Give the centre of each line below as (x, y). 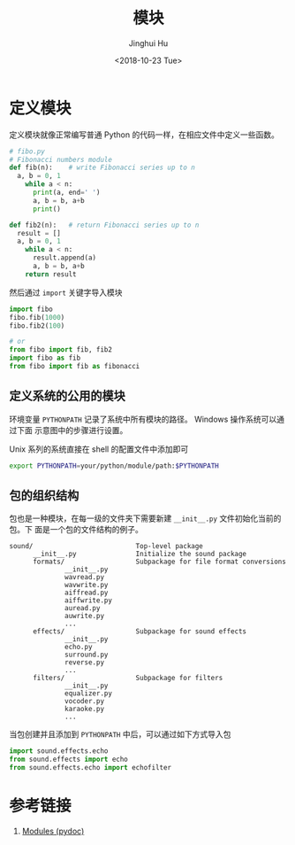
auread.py (83, 609)
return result (51, 274)
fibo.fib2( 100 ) (37, 326)
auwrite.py (84, 616)
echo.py (79, 647)
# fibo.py (27, 151)
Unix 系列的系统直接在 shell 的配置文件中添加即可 (99, 449)
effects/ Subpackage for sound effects (140, 632)
